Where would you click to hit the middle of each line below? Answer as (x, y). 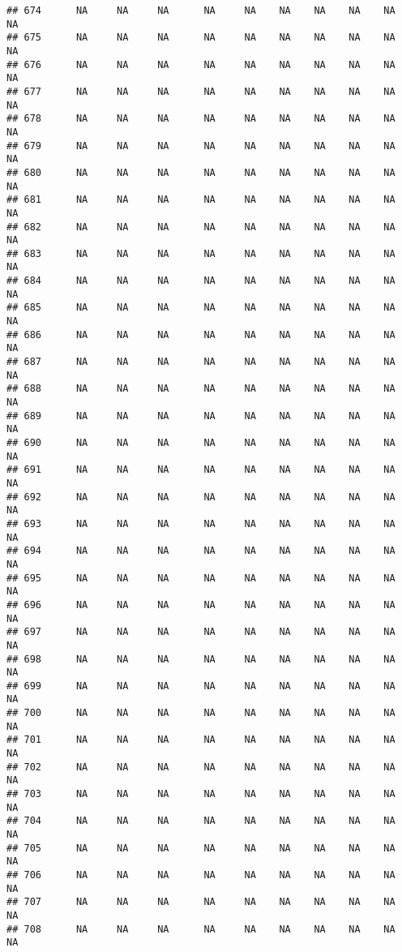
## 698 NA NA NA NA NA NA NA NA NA (201, 659)
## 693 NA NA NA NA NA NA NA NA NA (201, 523)
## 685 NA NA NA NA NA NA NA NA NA (201, 308)
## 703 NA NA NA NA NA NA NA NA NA (201, 794)
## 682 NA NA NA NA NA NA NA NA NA (201, 227)
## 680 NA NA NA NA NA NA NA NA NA (201, 172)
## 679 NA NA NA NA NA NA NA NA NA (201, 146)
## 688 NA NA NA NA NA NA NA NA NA (201, 389)
